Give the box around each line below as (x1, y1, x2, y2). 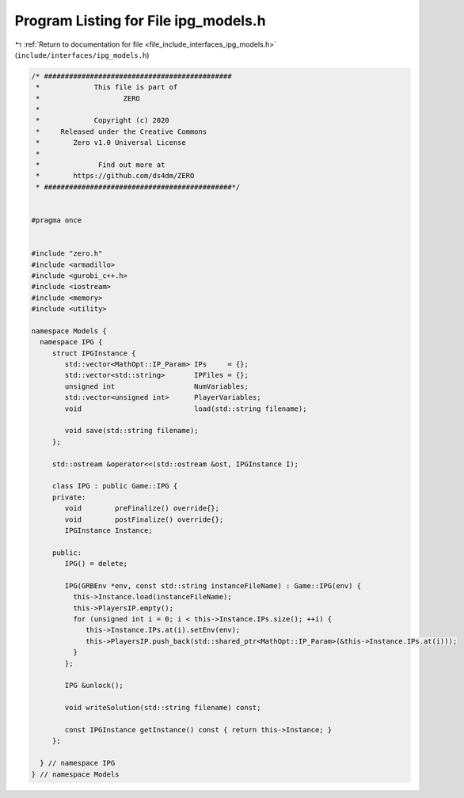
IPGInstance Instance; (64, 526, 154, 534)
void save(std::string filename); (64, 426, 199, 435)
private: (51, 492, 86, 502)
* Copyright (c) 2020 (36, 116, 169, 125)
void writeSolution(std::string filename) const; (64, 703, 261, 712)
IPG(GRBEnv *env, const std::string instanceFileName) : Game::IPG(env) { (64, 581, 362, 590)
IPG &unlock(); (64, 681, 124, 690)
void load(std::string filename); (64, 404, 307, 413)
